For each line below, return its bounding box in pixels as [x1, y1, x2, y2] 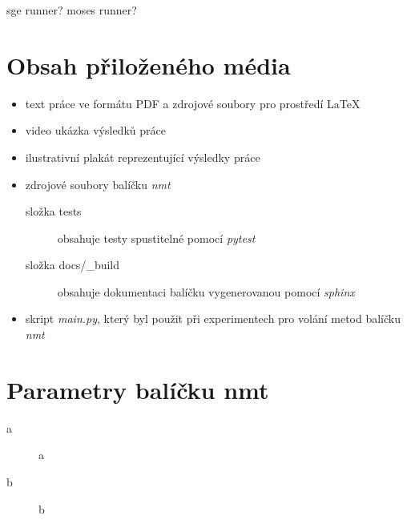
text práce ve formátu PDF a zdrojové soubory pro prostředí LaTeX [25, 95, 361, 111]
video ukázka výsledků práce [25, 122, 166, 139]
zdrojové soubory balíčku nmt [25, 175, 171, 192]
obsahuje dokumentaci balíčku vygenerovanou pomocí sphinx [57, 283, 355, 300]
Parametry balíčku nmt [6, 373, 269, 405]
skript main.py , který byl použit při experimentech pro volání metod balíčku [25, 310, 401, 327]
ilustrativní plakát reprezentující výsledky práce [25, 148, 260, 165]
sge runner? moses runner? [6, 2, 137, 18]
